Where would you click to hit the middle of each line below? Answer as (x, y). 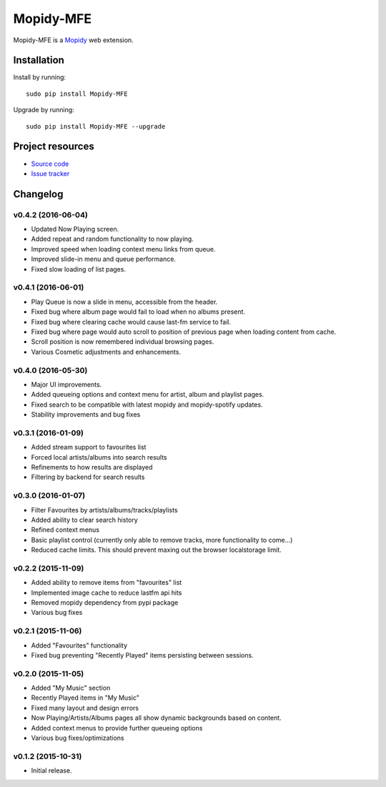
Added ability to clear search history (85, 520)
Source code (50, 164)
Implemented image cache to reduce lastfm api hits (107, 593)
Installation (39, 60)
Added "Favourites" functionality (79, 645)
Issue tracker (50, 173)
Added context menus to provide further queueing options (117, 728)
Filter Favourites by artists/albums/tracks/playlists (104, 510)
